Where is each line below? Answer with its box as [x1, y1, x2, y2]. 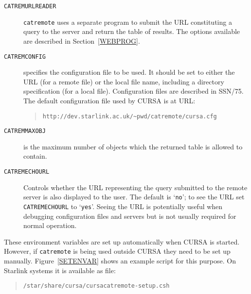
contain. [23, 151, 47, 161]
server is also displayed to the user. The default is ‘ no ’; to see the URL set [23, 192, 245, 202]
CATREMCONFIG [4, 53, 46, 60]
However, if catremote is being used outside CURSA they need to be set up [4, 246, 231, 256]
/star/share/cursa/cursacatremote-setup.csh [23, 282, 170, 290]
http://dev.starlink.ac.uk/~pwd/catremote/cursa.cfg [42, 113, 217, 120]
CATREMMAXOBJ [4, 128, 46, 135]
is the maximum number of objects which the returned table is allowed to [23, 141, 243, 151]
